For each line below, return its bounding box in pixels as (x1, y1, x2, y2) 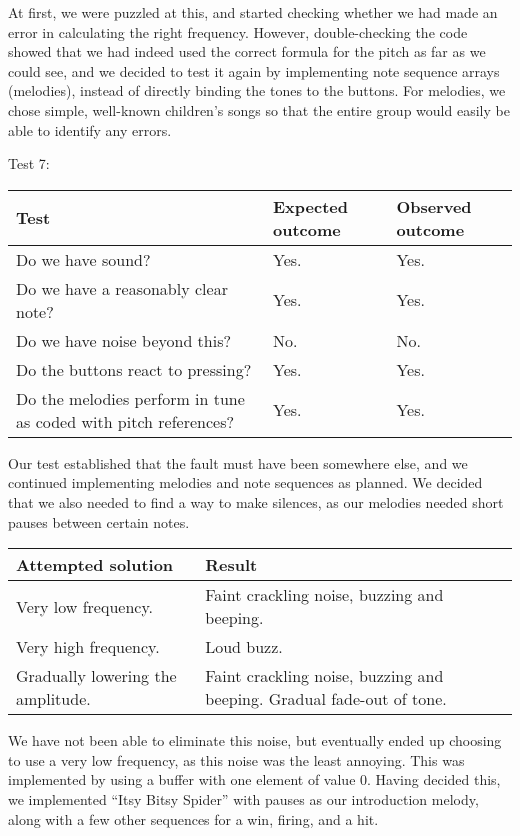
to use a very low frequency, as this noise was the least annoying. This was (8, 749, 465, 770)
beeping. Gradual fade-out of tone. (205, 687, 447, 711)
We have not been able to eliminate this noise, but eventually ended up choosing (8, 730, 502, 751)
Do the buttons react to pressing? (16, 357, 252, 381)
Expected (273, 194, 348, 218)
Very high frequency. (16, 635, 160, 659)
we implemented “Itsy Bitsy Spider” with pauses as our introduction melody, (8, 788, 479, 809)
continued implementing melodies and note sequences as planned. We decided (8, 472, 483, 493)
